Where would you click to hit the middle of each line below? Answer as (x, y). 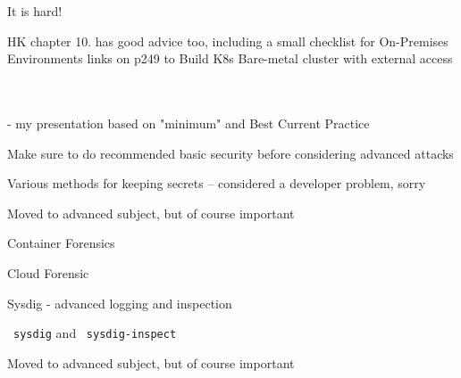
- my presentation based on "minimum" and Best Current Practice (189, 123)
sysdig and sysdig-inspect (95, 333)
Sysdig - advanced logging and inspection (120, 303)
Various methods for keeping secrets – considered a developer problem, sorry (217, 183)
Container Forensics (61, 243)
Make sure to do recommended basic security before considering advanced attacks (230, 153)
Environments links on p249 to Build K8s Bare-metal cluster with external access (230, 58)
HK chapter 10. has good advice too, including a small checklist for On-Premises (228, 41)
